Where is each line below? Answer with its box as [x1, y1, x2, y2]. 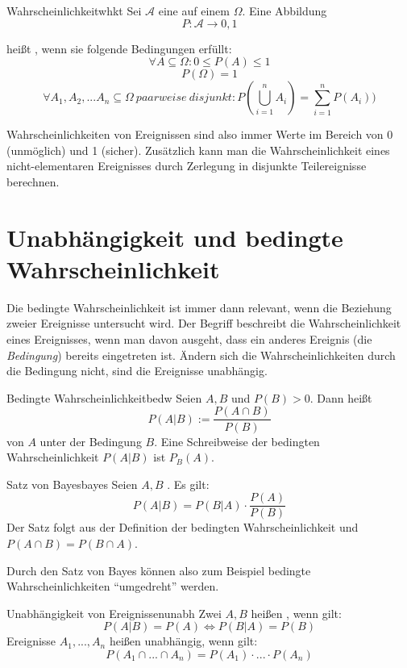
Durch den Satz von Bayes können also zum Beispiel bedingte [6, 562, 311, 578]
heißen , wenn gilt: [251, 604, 342, 621]
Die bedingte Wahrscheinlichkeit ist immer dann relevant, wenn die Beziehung [6, 299, 392, 315]
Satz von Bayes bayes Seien [6, 475, 138, 492]
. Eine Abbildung [242, 2, 327, 19]
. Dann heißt [309, 389, 372, 406]
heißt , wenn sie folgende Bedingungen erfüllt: [6, 40, 232, 56]
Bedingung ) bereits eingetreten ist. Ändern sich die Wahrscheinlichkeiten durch [6, 346, 396, 363]
